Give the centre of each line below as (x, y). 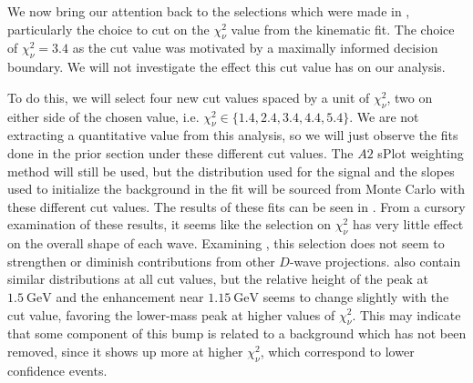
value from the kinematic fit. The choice (343, 29)
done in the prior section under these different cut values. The (180, 152)
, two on (410, 97)
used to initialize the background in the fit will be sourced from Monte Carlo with (236, 189)
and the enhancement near (130, 296)
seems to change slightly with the (356, 296)
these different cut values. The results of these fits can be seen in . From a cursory (236, 206)
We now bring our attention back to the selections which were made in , (209, 11)
